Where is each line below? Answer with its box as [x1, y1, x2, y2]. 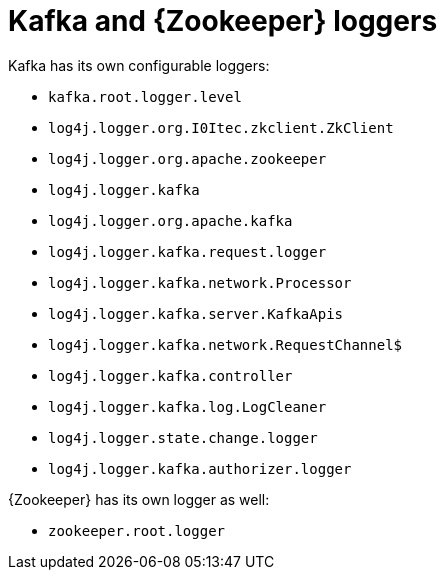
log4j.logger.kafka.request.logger [48, 243, 327, 260]
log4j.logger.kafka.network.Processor [48, 274, 352, 291]
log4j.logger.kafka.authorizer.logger [48, 460, 352, 477]
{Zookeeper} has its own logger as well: [8, 490, 270, 508]
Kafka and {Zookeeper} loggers [8, 4, 438, 38]
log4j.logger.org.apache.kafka [48, 212, 293, 229]
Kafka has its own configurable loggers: [8, 56, 270, 74]
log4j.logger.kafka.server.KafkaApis [48, 305, 344, 322]
